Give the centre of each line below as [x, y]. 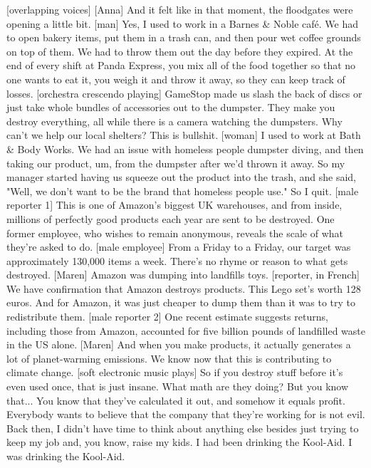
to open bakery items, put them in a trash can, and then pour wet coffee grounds [184, 37]
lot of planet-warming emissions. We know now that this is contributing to [169, 358]
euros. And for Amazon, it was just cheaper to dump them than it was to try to [181, 302]
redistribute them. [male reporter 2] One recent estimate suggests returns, [167, 317]
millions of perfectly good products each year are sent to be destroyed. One [171, 218]
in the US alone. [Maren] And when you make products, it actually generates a [179, 344]
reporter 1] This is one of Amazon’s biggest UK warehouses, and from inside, [174, 205]
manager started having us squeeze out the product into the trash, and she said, [182, 177]
